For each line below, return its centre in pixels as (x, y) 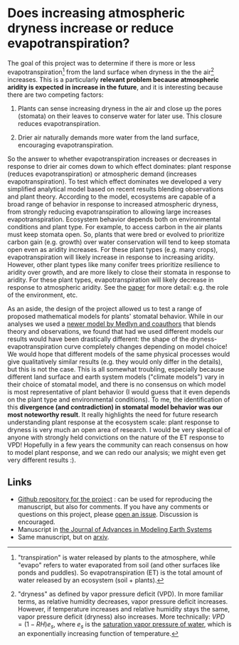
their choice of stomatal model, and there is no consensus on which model (117, 384)
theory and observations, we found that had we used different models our (116, 331)
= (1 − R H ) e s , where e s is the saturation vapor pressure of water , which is (124, 625)
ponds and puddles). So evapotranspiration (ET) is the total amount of (120, 573)
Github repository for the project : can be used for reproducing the (115, 499)
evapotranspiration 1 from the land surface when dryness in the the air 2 (111, 71)
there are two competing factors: (55, 95)
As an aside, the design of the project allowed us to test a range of (105, 308)
